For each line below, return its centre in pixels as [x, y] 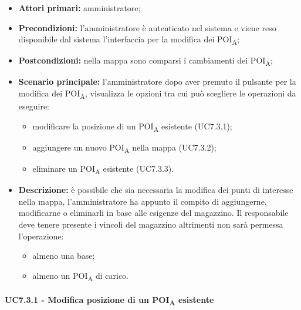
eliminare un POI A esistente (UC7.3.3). [103, 169]
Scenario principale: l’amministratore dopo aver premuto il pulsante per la [157, 81]
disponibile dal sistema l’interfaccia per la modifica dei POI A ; [129, 40]
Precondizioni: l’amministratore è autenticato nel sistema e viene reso [147, 27]
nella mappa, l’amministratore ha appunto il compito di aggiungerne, [143, 201]
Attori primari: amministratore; [80, 8]
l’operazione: [41, 236]
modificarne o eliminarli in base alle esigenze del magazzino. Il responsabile [153, 213]
